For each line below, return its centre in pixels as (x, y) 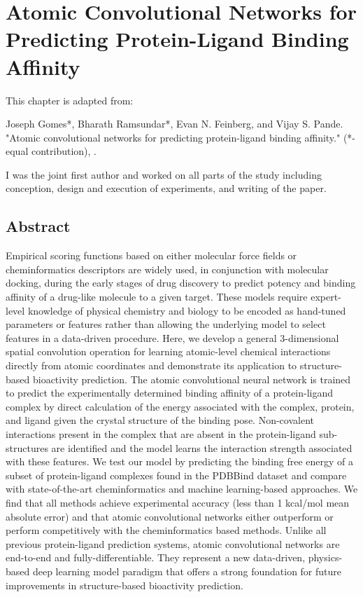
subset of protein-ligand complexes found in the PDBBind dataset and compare (176, 475)
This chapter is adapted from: (70, 100)
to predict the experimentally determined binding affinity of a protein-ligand (170, 393)
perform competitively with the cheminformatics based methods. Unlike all (166, 530)
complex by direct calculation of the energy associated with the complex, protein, (180, 406)
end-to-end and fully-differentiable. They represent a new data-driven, (156, 557)
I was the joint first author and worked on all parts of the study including (164, 174)
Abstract (38, 226)
